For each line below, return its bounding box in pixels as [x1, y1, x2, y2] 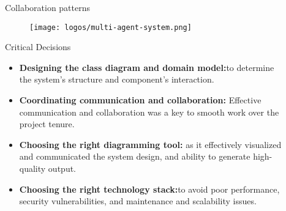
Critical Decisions [5, 40, 71, 53]
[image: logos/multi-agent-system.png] [29, 23, 192, 32]
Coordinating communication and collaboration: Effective [19, 94, 262, 106]
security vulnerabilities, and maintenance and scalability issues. [19, 194, 257, 207]
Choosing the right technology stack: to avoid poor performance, [19, 182, 280, 195]
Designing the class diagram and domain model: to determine [19, 61, 274, 73]
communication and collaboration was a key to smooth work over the [19, 105, 279, 118]
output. [48, 162, 77, 174]
